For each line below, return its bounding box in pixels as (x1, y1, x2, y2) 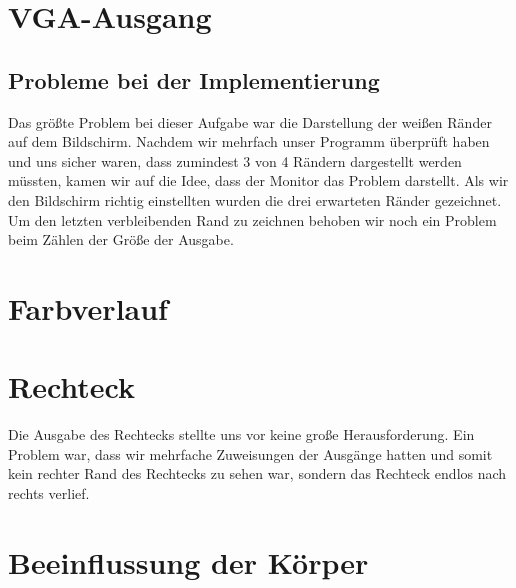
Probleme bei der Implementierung (8, 64, 380, 95)
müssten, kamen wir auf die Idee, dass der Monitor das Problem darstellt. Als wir (8, 170, 509, 191)
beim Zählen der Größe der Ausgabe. (8, 229, 234, 250)
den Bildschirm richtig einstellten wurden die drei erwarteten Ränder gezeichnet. (8, 189, 502, 210)
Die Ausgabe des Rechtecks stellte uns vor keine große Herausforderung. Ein (8, 424, 475, 445)
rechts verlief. (8, 483, 90, 504)
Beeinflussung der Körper (8, 541, 369, 582)
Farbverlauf (8, 287, 168, 328)
